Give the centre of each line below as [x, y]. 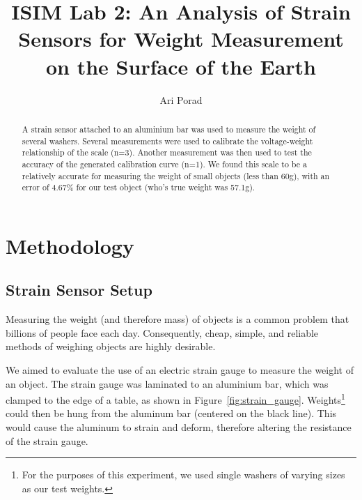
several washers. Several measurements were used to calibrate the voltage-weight [167, 141]
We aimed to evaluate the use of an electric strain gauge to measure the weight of [180, 370]
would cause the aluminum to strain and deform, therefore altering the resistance [179, 427]
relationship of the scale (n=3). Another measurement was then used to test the [167, 152]
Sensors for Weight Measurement [181, 39]
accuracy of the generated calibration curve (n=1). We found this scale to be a [164, 164]
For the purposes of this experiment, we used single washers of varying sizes [183, 475]
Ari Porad [181, 99]
